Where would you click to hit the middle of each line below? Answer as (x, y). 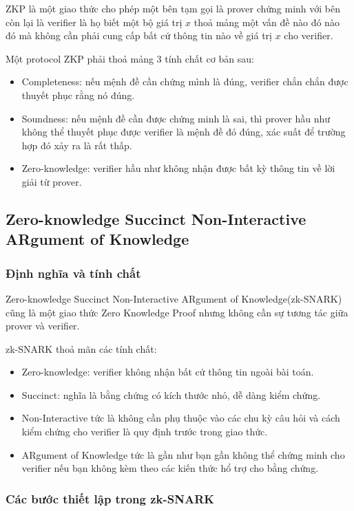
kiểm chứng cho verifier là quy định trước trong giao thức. (145, 432)
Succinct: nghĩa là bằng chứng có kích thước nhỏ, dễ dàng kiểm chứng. (171, 394)
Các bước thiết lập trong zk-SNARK (110, 498)
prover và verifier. (43, 326)
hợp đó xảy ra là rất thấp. (77, 145)
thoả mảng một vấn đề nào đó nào (267, 22)
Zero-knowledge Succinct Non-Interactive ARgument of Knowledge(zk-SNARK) (174, 298)
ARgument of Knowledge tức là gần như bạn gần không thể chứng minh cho (183, 454)
